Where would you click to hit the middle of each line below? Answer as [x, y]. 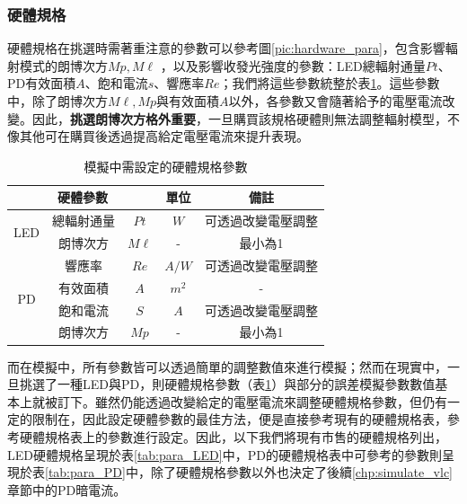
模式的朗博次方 [63, 65]
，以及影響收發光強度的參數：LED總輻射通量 [293, 65]
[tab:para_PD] [85, 472]
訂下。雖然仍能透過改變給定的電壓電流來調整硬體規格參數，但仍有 [252, 401]
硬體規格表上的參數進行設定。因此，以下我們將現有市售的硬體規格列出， [233, 436]
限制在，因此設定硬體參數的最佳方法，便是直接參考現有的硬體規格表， [239, 419]
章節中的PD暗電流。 [67, 489]
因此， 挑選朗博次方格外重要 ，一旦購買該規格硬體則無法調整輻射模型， [239, 118]
